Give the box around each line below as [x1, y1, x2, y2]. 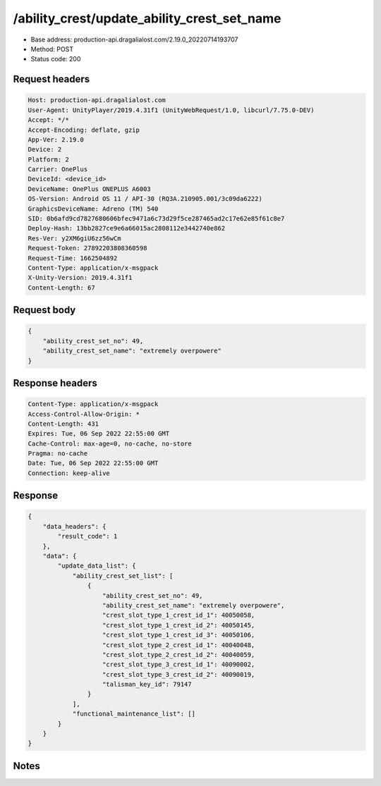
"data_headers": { [42, 522, 107, 530]
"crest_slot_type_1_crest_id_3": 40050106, [102, 631, 255, 639]
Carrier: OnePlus [28, 166, 88, 173]
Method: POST [30, 44, 74, 53]
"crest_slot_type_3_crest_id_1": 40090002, [102, 661, 255, 669]
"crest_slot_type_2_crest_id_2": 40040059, [102, 651, 255, 658]
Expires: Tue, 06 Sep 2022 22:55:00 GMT [28, 430, 169, 438]
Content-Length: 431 [28, 419, 99, 428]
